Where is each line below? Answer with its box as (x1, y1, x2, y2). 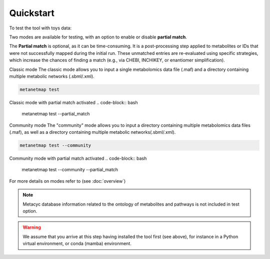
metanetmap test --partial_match (21, 111, 90, 117)
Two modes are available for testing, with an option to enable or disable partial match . (9, 34, 187, 40)
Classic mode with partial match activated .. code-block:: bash (9, 99, 138, 105)
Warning (22, 225, 41, 231)
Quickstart (9, 7, 55, 18)
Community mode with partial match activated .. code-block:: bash (9, 155, 147, 161)
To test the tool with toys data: (9, 25, 72, 31)
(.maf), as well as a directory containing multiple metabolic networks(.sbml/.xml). (9, 129, 176, 135)
